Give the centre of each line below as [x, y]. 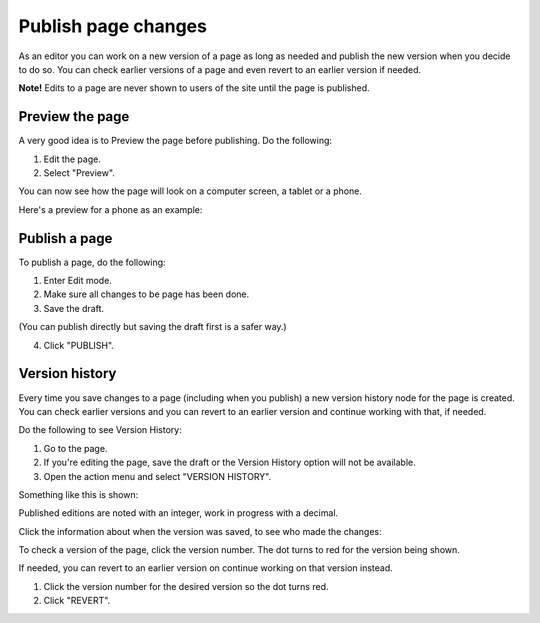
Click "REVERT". [77, 601]
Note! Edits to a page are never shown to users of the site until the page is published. [194, 88]
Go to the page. [75, 448]
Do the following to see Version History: [100, 430]
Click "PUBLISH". [79, 345]
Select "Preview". [79, 173]
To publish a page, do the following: [92, 262]
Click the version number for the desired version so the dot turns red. [186, 586]
